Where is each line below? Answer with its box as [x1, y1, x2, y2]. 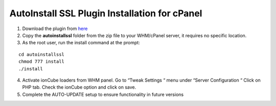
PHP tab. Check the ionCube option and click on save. [22, 84, 136, 90]
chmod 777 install [18, 59, 65, 65]
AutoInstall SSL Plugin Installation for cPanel [9, 8, 202, 19]
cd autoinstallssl [18, 51, 65, 57]
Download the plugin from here [22, 25, 88, 32]
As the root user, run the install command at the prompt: [22, 40, 140, 46]
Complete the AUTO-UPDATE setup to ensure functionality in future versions [22, 91, 184, 97]
